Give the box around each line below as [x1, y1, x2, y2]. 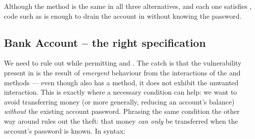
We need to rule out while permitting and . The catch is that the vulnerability [4, 58, 242, 68]
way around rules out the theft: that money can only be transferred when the [4, 115, 238, 126]
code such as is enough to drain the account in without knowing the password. [4, 10, 242, 21]
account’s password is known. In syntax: [4, 125, 126, 136]
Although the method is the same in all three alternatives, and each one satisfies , [4, 1, 252, 11]
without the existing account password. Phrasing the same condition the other [4, 106, 240, 116]
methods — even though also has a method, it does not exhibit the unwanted [4, 77, 239, 87]
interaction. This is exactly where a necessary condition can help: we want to [4, 87, 237, 97]
